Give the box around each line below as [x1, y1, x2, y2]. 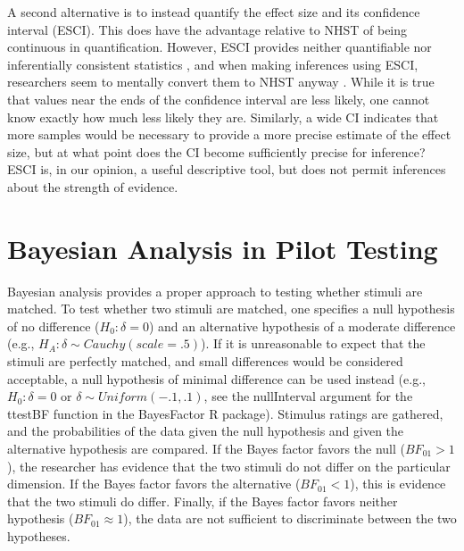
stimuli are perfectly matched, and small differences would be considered [7, 352, 403, 371]
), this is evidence [350, 474, 446, 493]
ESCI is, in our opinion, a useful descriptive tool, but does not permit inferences [7, 160, 446, 179]
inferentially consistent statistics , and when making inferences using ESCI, [7, 54, 418, 73]
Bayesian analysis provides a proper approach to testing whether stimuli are [7, 281, 423, 300]
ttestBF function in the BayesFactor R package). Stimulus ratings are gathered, [7, 404, 443, 422]
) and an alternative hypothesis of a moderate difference [148, 316, 456, 335]
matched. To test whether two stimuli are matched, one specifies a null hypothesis [7, 299, 455, 318]
